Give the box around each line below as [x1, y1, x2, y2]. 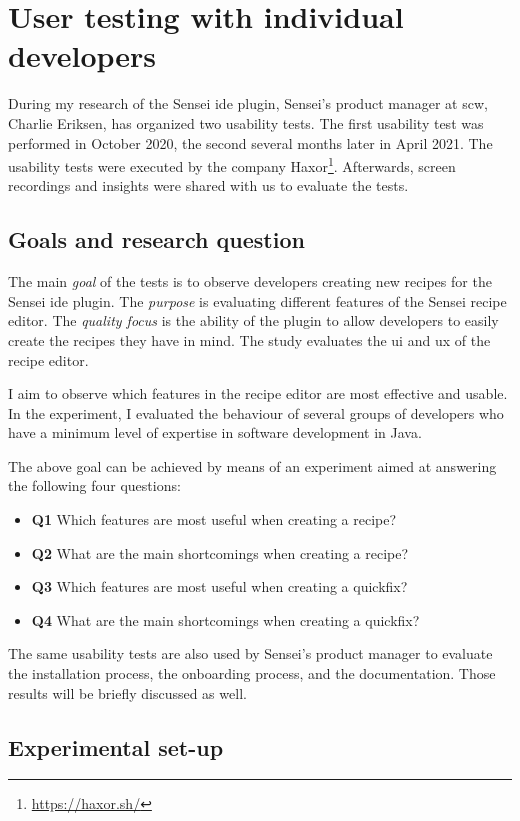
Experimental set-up [8, 731, 224, 762]
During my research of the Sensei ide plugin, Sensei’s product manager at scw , [8, 93, 488, 114]
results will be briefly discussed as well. [8, 682, 247, 703]
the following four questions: [8, 475, 181, 496]
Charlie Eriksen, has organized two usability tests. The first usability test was [8, 112, 484, 133]
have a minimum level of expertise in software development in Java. [8, 422, 422, 443]
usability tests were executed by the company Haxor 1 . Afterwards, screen [8, 153, 456, 176]
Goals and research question [8, 224, 305, 255]
